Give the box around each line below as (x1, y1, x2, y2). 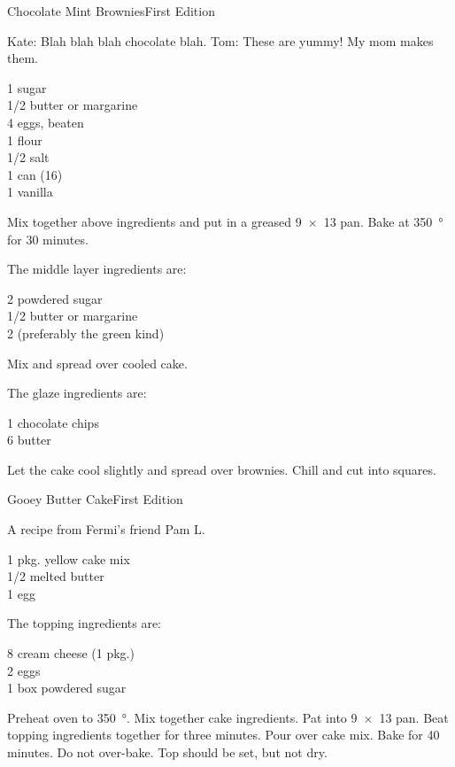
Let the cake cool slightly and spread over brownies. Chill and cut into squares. (7, 460, 436, 478)
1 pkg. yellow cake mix (7, 549, 130, 568)
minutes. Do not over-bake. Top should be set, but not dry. (7, 743, 328, 761)
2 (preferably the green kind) (7, 323, 165, 342)
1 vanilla (7, 182, 53, 201)
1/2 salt (7, 148, 50, 167)
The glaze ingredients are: (7, 383, 147, 402)
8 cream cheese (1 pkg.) (7, 644, 135, 662)
